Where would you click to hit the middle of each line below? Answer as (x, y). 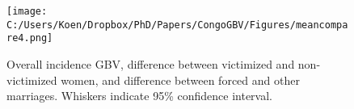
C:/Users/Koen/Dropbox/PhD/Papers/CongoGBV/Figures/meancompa (177, 25)
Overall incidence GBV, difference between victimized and (151, 63)
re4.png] (30, 38)
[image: (27, 11)
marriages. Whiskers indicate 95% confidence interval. (139, 96)
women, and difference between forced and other (180, 80)
